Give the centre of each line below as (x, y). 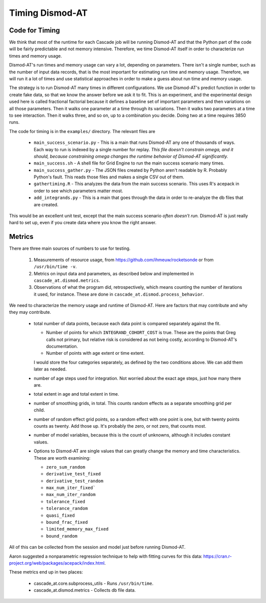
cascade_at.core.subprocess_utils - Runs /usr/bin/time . (94, 583)
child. (39, 410)
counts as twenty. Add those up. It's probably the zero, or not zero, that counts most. (120, 426)
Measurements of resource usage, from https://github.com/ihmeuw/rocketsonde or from (124, 260)
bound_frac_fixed (67, 522)
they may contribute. (30, 312)
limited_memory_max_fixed (77, 529)
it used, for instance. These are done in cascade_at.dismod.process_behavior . (119, 294)
